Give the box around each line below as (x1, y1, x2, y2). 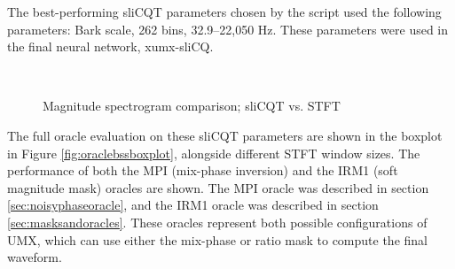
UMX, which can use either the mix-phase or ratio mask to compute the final (7, 230, 428, 249)
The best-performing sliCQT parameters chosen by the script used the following (7, 3, 442, 20)
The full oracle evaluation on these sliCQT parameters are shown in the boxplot (7, 126, 443, 144)
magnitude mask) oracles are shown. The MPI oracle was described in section (7, 178, 429, 196)
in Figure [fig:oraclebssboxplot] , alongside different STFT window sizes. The (7, 143, 420, 162)
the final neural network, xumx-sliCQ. (7, 37, 214, 56)
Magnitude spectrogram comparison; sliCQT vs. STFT (43, 96, 341, 115)
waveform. (7, 248, 62, 266)
